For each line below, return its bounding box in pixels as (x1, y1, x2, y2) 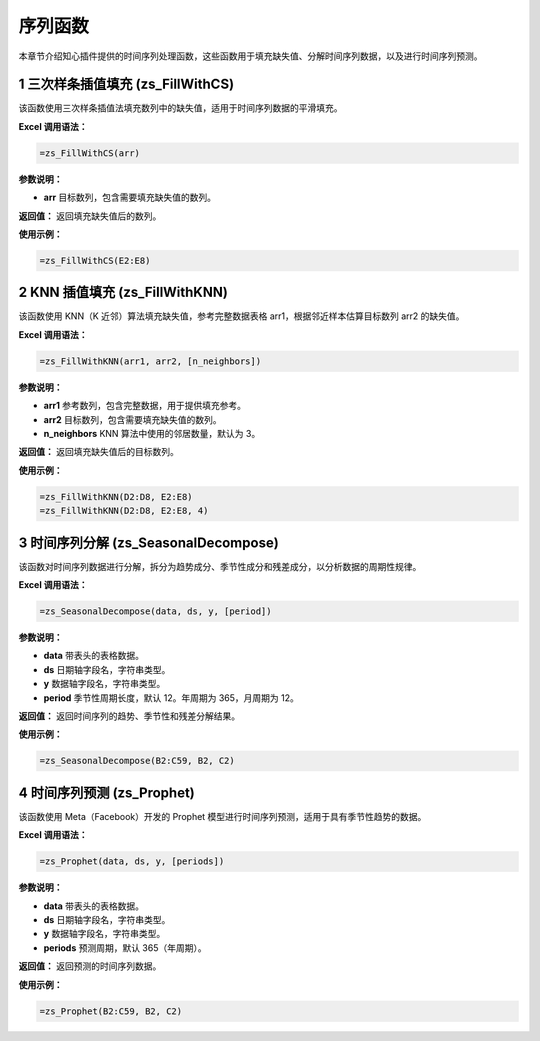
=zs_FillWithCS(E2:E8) (39, 255, 151, 266)
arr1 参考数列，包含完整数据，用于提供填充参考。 (43, 400, 247, 412)
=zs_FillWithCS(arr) (39, 147, 140, 159)
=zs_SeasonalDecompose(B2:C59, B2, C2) (39, 755, 235, 767)
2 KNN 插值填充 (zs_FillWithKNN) (18, 284, 229, 301)
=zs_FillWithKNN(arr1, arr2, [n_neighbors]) (39, 355, 262, 367)
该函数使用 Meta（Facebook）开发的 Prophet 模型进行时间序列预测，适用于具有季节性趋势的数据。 (18, 810, 427, 822)
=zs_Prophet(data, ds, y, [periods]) (39, 856, 225, 867)
